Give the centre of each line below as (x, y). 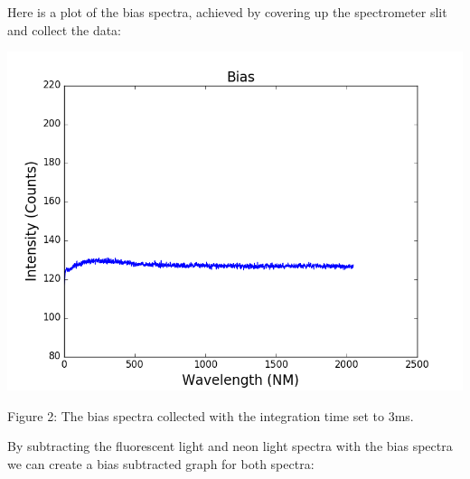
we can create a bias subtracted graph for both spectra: (161, 463)
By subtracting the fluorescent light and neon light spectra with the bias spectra (230, 446)
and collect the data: (64, 29)
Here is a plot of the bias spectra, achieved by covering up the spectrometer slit (227, 12)
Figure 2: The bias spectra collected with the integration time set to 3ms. (211, 415)
